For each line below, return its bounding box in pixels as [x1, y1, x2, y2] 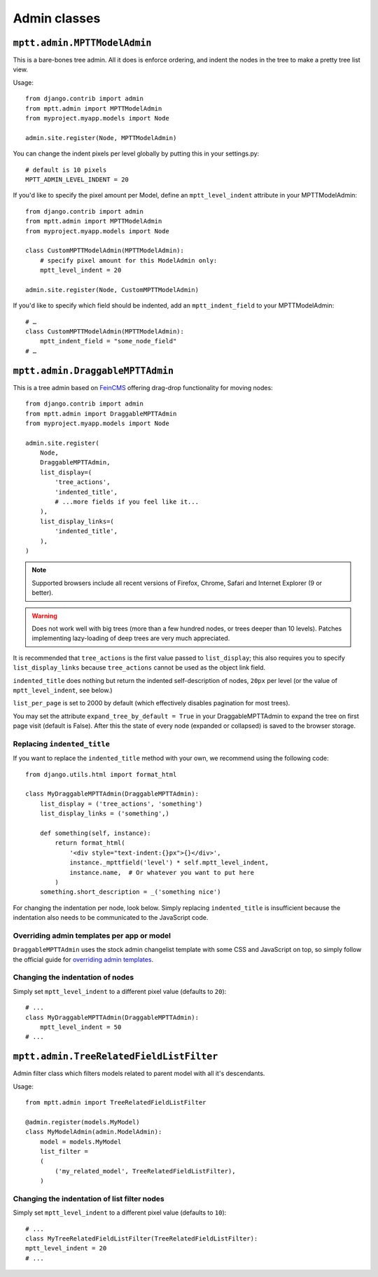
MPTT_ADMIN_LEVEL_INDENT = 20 [25, 175, 129, 184]
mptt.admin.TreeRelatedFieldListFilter [13, 1051, 218, 1063]
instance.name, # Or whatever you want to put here [69, 869, 255, 876]
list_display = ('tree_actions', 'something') [39, 799, 203, 808]
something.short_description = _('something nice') [39, 888, 221, 896]
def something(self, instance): [39, 829, 151, 837]
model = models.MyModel [39, 1138, 122, 1145]
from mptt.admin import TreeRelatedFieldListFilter [25, 1098, 206, 1106]
